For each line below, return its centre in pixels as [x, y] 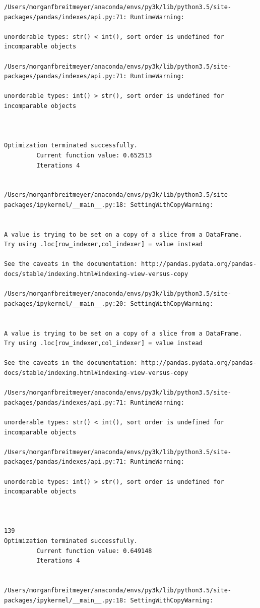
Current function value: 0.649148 [94, 551]
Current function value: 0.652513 [94, 155]
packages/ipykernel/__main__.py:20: [66, 303]
